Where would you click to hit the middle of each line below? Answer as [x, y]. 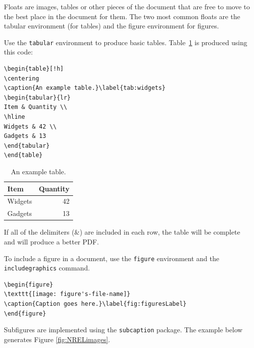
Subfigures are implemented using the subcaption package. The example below [123, 330]
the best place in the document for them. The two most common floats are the [122, 16]
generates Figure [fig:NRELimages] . [57, 339]
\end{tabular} [27, 146]
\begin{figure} [29, 284]
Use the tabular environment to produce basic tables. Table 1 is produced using [126, 42]
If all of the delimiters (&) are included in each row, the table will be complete [122, 232]
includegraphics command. [47, 268]
